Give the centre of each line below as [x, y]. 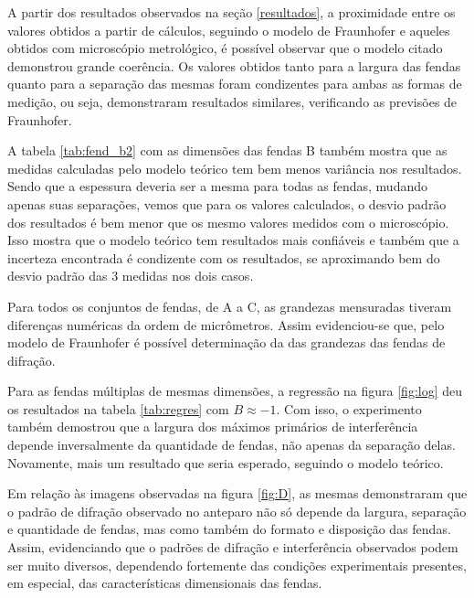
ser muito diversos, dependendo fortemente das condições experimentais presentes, [237, 565]
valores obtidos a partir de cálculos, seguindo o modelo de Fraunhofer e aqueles [229, 30]
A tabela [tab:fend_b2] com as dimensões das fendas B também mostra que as [227, 150]
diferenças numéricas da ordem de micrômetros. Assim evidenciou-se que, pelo [226, 324]
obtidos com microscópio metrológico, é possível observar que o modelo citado [225, 48]
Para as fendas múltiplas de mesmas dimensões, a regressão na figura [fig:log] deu [235, 391]
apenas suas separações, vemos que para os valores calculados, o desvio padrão [227, 203]
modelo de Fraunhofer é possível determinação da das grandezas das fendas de [226, 342]
